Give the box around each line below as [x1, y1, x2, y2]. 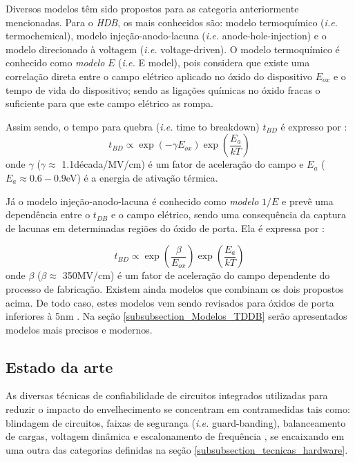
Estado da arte [6, 356, 113, 377]
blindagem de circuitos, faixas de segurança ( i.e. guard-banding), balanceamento [6, 415, 346, 430]
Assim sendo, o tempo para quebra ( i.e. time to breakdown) [6, 119, 260, 133]
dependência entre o [6, 207, 90, 222]
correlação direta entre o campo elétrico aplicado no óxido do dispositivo [6, 68, 313, 83]
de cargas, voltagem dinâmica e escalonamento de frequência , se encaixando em [6, 429, 345, 443]
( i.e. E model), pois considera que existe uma [118, 55, 310, 70]
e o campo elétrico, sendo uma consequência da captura [111, 207, 346, 222]
